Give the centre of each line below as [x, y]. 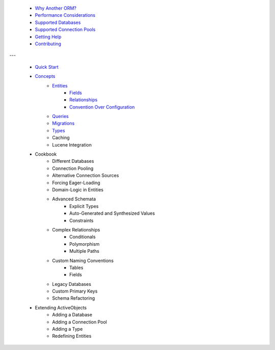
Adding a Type [67, 329]
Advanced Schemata [74, 199]
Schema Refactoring [74, 298]
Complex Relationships [76, 229]
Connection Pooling [73, 168]
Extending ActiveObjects [61, 307]
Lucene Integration [72, 144]
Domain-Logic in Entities [78, 189]
